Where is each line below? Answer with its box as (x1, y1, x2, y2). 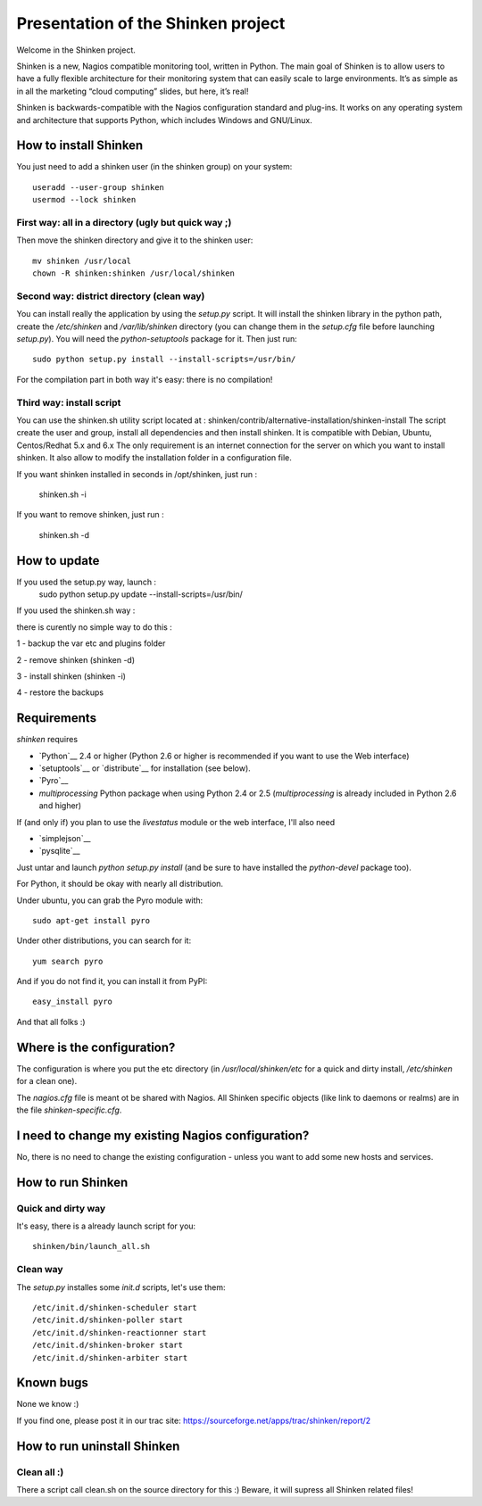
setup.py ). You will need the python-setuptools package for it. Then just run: (16, 334, 298, 344)
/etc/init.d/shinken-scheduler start (32, 1303, 198, 1312)
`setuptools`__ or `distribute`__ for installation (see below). (38, 763, 252, 774)
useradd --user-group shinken (32, 182, 165, 192)
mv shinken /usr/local (32, 255, 132, 266)
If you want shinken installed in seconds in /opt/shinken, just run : (16, 468, 258, 479)
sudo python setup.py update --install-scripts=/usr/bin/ (38, 589, 243, 600)
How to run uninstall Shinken (16, 1438, 180, 1453)
